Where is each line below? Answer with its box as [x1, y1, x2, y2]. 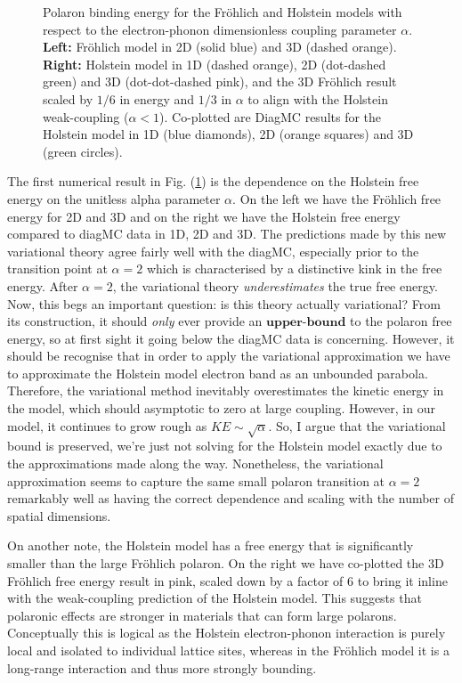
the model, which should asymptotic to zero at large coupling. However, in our [7, 399, 435, 418]
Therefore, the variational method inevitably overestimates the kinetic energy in [7, 381, 444, 400]
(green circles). [43, 142, 123, 160]
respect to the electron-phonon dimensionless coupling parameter [43, 20, 397, 38]
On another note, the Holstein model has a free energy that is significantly [7, 536, 414, 555]
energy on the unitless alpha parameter [7, 189, 221, 207]
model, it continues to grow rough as [7, 416, 207, 435]
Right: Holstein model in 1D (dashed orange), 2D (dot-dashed [43, 54, 386, 73]
